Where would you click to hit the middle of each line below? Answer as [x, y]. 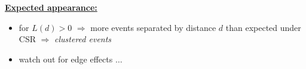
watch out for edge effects [66, 59]
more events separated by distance [153, 27]
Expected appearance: [51, 7]
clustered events [83, 39]
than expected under [263, 27]
